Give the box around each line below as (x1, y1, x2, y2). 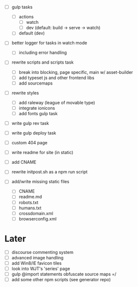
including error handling (18, 50, 67, 55)
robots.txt (18, 199, 38, 205)
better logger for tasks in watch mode (11, 40, 87, 46)
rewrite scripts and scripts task (11, 59, 74, 65)
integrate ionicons (18, 105, 55, 111)
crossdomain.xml (18, 210, 53, 216)
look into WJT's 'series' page (11, 266, 70, 271)
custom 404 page (11, 140, 48, 146)
